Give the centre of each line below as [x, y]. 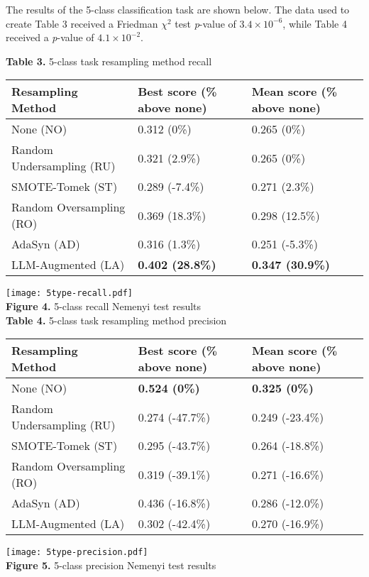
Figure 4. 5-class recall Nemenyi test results [104, 306]
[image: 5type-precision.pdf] [77, 553]
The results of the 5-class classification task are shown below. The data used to [178, 9]
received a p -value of [50, 37]
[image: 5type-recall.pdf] [69, 293]
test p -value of [205, 23]
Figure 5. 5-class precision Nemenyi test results [111, 565]
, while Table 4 [315, 23]
